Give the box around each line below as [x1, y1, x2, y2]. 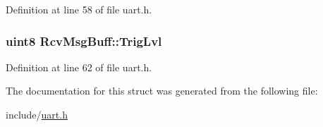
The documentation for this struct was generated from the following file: [6, 83, 318, 98]
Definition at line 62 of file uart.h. [6, 59, 152, 74]
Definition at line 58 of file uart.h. [6, 2, 152, 16]
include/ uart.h [6, 107, 68, 121]
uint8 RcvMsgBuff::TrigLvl [6, 32, 162, 49]
